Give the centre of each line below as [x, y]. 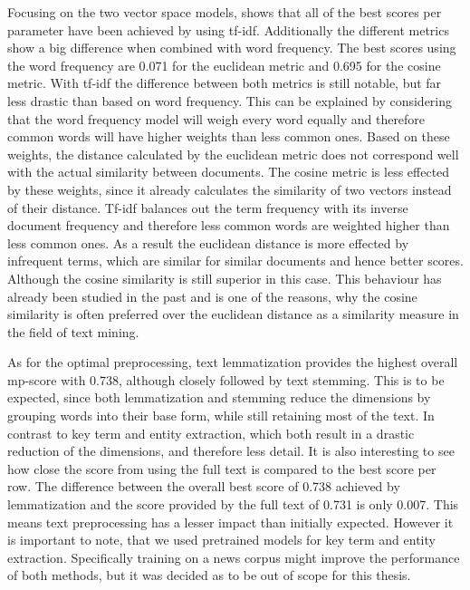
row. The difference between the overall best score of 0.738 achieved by [204, 486]
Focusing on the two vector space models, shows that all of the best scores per [225, 12]
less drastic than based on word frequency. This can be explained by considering [230, 100]
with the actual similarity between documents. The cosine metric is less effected [229, 172]
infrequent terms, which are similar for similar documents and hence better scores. [235, 261]
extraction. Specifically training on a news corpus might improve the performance [234, 557]
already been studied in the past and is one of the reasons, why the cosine [212, 296]
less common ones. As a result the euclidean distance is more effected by [208, 242]
